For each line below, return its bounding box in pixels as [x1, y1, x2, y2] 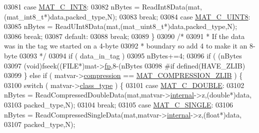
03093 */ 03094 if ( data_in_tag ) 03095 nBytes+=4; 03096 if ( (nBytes [19, 50, 242, 60]
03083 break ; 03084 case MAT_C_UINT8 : [119, 11, 250, 21]
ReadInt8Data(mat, [142, 1, 202, 11]
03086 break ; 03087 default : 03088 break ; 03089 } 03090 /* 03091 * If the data [4, 30, 245, 41]
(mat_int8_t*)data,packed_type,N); [4, 11, 117, 21]
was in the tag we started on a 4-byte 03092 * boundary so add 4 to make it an [4, 40, 247, 51]
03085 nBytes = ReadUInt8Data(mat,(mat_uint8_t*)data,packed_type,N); [4, 21, 237, 31]
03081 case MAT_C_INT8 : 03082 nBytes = [4, 1, 140, 11]
